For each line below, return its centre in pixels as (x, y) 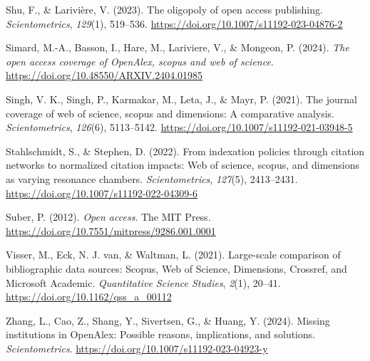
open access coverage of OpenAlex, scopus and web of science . (140, 61)
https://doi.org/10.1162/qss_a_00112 (89, 297)
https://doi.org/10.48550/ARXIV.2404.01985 (104, 75)
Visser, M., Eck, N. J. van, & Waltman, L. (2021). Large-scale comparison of (173, 255)
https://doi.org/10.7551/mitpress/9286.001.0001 (111, 230)
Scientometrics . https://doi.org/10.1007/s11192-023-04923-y (137, 348)
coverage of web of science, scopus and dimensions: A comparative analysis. (170, 113)
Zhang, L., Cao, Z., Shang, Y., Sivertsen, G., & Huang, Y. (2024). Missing (168, 320)
